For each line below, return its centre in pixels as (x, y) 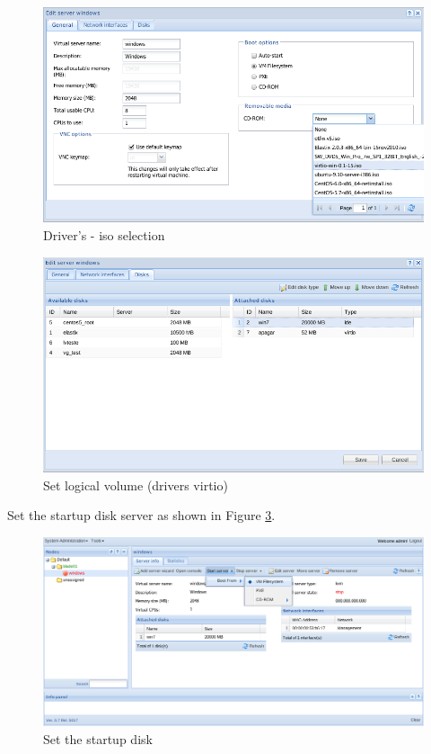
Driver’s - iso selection (104, 234)
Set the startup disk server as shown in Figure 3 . (141, 515)
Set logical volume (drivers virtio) (136, 485)
